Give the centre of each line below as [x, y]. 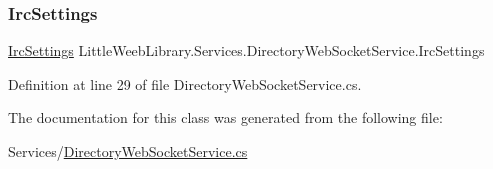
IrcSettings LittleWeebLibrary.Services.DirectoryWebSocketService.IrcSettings [246, 50]
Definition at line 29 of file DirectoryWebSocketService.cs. [185, 83]
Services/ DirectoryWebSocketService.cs [128, 151]
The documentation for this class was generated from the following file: [225, 117]
